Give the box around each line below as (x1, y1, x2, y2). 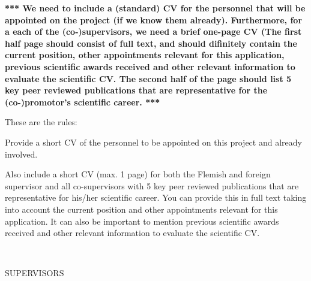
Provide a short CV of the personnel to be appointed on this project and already (5, 135, 302, 148)
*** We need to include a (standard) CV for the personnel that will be (5, 2, 306, 14)
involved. (5, 147, 38, 160)
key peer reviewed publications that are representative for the (5, 84, 268, 96)
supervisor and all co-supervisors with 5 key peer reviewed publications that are (5, 179, 299, 192)
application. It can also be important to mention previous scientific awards (5, 214, 279, 227)
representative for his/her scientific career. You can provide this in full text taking (5, 191, 307, 204)
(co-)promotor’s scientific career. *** (5, 95, 160, 108)
